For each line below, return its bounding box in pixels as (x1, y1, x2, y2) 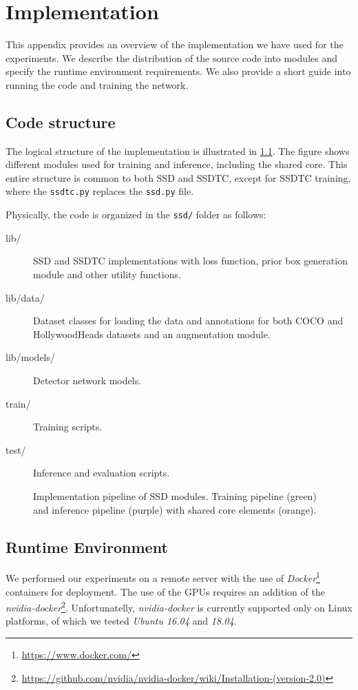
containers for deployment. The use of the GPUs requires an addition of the (6, 584, 325, 598)
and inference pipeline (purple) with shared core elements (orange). (33, 502, 317, 516)
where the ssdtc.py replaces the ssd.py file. (6, 184, 194, 198)
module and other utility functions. (33, 266, 181, 281)
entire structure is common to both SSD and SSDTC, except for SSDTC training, (6, 170, 351, 185)
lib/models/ (6, 350, 56, 364)
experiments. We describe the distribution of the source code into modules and (6, 50, 337, 65)
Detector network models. (33, 373, 142, 387)
